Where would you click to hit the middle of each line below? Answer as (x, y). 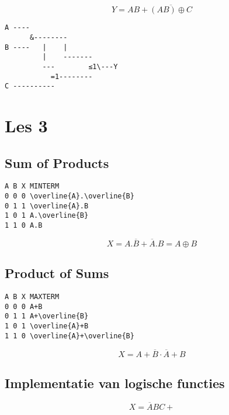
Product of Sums (57, 273)
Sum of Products (57, 162)
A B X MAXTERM (32, 297)
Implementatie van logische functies (115, 383)
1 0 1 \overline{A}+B (47, 326)
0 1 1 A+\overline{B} (47, 316)
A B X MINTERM (32, 186)
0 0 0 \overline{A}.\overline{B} (70, 196)
